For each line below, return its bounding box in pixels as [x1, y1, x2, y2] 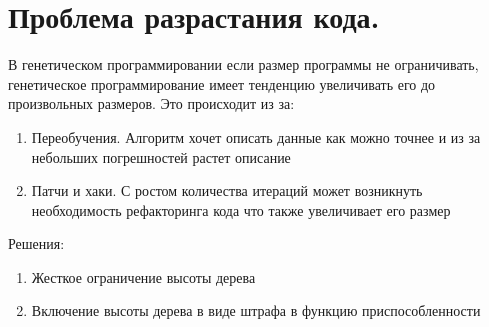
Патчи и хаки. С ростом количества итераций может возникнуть [31, 180, 423, 201]
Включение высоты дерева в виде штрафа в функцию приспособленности [31, 300, 481, 321]
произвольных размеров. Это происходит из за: [8, 93, 295, 114]
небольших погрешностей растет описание [31, 146, 291, 167]
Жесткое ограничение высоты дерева [31, 266, 256, 287]
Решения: [8, 233, 65, 254]
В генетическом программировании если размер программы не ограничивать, [8, 54, 479, 75]
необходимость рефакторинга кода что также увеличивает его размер [31, 199, 451, 220]
